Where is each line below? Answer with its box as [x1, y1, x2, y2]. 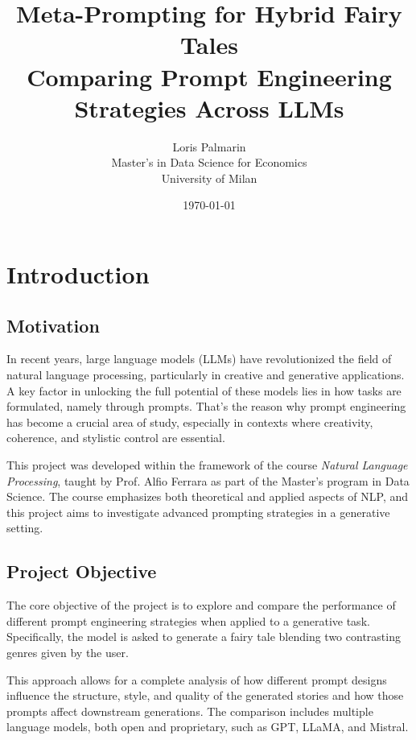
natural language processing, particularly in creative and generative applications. [6, 366, 405, 383]
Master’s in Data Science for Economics [111, 154, 307, 171]
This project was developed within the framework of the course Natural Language [6, 457, 408, 473]
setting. [6, 519, 43, 536]
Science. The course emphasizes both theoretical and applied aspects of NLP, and [6, 488, 408, 505]
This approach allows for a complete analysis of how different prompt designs [6, 671, 387, 688]
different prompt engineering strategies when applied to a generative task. [6, 612, 370, 629]
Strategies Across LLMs [74, 91, 344, 124]
